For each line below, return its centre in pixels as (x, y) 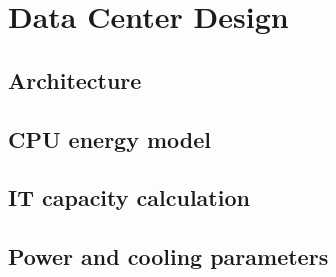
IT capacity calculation (129, 197)
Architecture (75, 79)
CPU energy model (110, 138)
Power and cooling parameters (168, 256)
